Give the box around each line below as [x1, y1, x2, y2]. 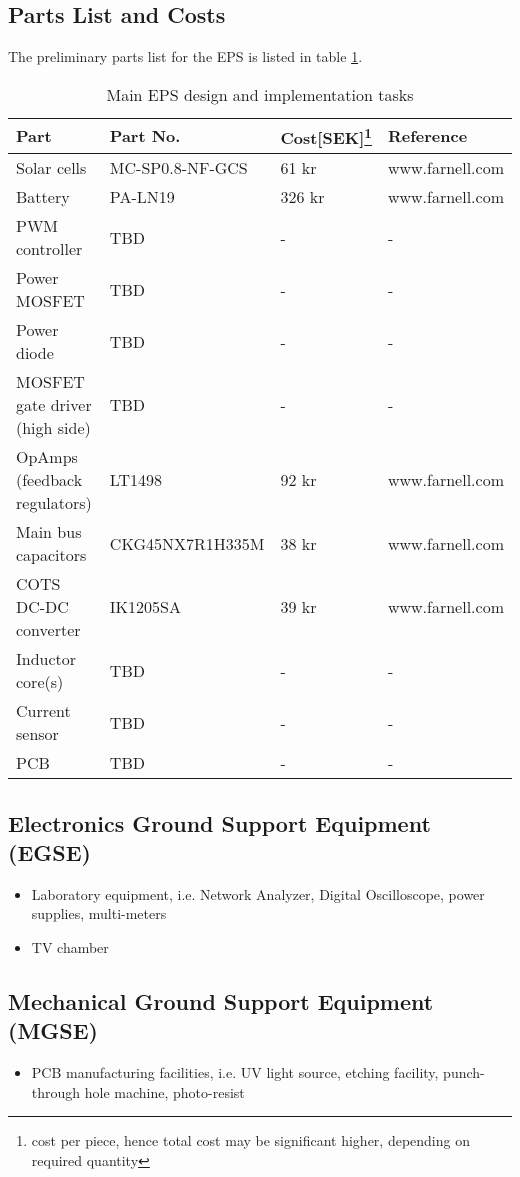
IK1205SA [109, 595, 181, 619]
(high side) [16, 416, 91, 440]
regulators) [16, 491, 92, 515]
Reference [387, 124, 468, 148]
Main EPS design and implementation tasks [106, 82, 414, 106]
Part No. [109, 124, 181, 148]
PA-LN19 [109, 185, 175, 209]
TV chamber [31, 936, 109, 957]
